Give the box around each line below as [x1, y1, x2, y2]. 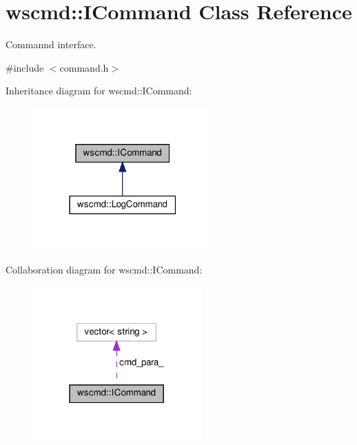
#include [6, 60, 44, 74]
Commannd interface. [6, 37, 96, 52]
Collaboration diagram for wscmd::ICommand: [6, 262, 203, 277]
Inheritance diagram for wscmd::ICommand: [6, 83, 192, 98]
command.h [59, 60, 109, 74]
